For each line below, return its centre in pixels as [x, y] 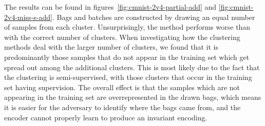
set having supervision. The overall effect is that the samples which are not [122, 87]
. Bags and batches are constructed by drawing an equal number [154, 17]
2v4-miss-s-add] [28, 17]
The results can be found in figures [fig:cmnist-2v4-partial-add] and [110, 7]
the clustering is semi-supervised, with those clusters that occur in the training [128, 77]
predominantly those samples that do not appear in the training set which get [127, 57]
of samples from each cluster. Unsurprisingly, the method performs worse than [127, 27]
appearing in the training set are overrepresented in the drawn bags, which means [133, 97]
